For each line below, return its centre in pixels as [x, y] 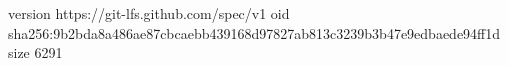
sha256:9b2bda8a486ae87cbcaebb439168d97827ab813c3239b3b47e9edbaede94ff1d [254, 32]
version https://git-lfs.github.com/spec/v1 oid [149, 13]
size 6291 [35, 52]
